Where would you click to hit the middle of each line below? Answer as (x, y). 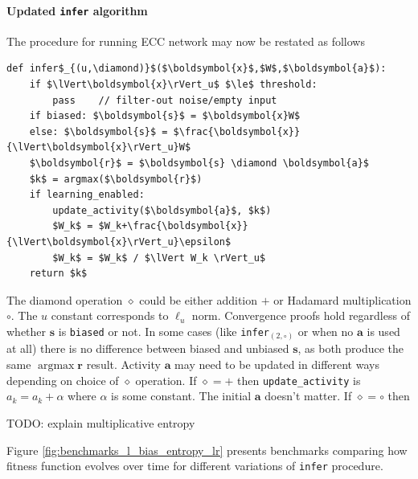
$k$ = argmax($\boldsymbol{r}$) (116, 179)
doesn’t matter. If (308, 396)
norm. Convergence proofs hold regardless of (301, 315)
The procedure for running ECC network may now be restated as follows (186, 41)
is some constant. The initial (181, 396)
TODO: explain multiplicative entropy (101, 422)
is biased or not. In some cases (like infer (164, 331)
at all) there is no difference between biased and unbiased (148, 348)
